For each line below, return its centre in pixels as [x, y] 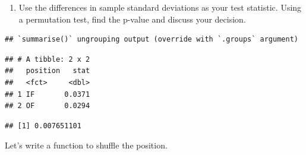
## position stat [48, 71]
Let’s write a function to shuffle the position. [86, 145]
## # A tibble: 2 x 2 [48, 59]
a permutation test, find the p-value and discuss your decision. [132, 19]
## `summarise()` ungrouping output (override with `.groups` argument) [152, 39]
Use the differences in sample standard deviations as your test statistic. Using [160, 7]
